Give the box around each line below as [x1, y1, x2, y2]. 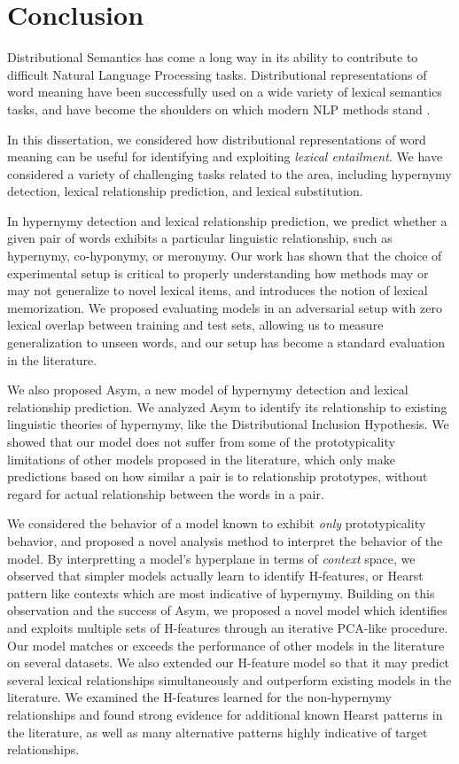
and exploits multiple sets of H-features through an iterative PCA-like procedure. [7, 618, 448, 636]
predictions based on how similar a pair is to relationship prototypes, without [7, 467, 428, 486]
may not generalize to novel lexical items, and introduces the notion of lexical [7, 281, 428, 300]
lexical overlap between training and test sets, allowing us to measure [7, 316, 384, 334]
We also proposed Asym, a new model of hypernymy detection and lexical [7, 380, 408, 399]
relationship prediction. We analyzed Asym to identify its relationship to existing [7, 397, 447, 416]
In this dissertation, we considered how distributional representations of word [7, 129, 426, 148]
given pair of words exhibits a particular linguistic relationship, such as [7, 229, 393, 247]
